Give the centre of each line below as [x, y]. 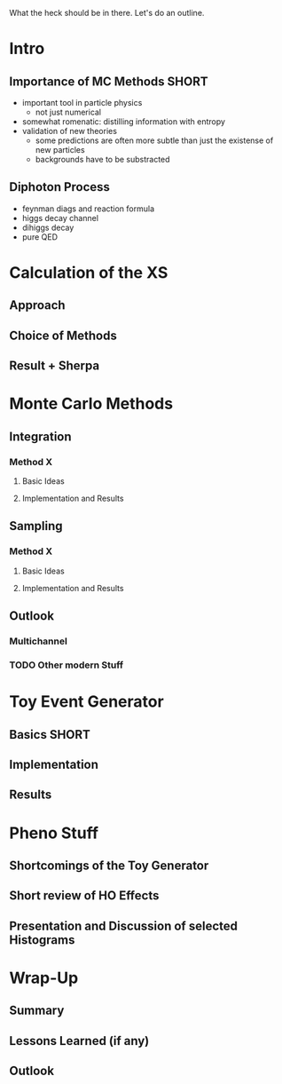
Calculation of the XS [89, 273]
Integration [41, 436]
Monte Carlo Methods [91, 404]
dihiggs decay [48, 227]
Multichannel [39, 641]
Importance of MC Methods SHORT [109, 81]
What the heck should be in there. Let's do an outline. [107, 13]
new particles [60, 150]
